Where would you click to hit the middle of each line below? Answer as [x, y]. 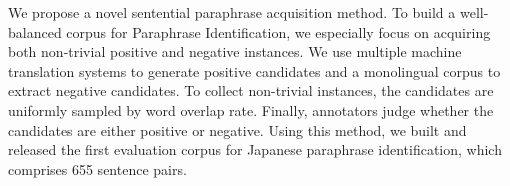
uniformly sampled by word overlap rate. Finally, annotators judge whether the [251, 109]
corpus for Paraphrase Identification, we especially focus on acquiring [278, 31]
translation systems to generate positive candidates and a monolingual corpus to [254, 70]
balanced [35, 31]
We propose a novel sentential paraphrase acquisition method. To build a [232, 12]
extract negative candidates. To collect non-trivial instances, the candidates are [251, 90]
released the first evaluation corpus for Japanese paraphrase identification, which [255, 149]
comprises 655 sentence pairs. [97, 168]
